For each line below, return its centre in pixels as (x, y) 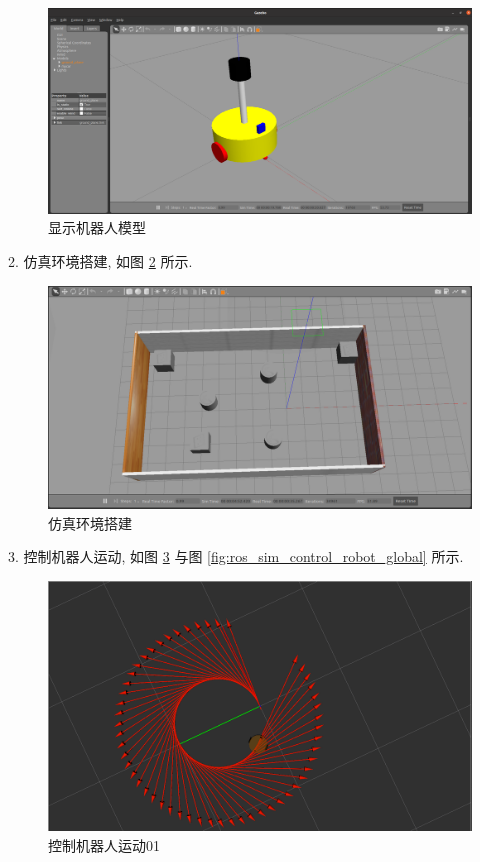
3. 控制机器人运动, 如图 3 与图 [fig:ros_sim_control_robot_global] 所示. (236, 556)
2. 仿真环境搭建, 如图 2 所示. (100, 260)
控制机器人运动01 (104, 844)
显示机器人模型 (97, 227)
